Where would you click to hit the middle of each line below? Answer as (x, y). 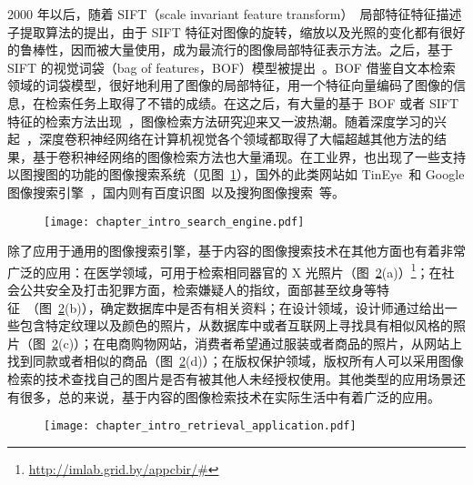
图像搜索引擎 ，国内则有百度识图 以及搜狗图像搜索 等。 (176, 192)
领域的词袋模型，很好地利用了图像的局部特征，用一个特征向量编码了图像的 (230, 85)
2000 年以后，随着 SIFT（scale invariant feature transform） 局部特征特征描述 (235, 14)
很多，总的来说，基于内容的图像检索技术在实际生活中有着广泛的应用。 (230, 396)
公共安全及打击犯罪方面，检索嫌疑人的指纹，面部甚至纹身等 (198, 290)
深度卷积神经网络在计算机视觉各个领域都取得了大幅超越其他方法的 (236, 139)
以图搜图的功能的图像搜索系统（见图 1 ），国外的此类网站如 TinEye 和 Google (236, 174)
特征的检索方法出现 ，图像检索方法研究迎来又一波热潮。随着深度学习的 (221, 121)
